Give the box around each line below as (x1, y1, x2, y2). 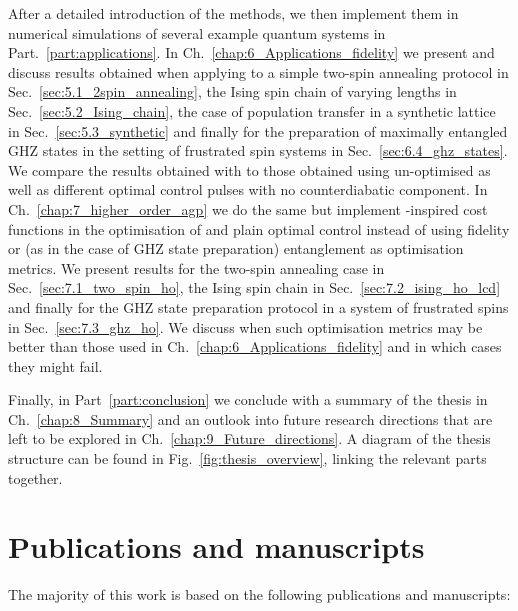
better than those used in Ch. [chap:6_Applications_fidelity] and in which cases (8, 336, 502, 357)
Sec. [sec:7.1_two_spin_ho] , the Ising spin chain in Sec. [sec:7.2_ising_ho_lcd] (8, 277, 501, 298)
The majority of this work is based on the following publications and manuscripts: (8, 584, 511, 605)
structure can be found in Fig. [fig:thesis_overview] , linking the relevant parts (8, 448, 487, 469)
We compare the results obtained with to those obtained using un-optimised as (8, 159, 491, 180)
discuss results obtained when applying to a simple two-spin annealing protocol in (8, 61, 509, 82)
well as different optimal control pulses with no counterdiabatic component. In (8, 179, 488, 200)
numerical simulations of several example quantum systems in (8, 22, 386, 43)
